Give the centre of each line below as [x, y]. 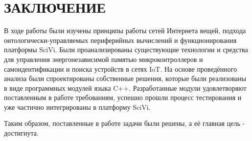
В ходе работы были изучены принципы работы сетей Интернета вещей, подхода [125, 30]
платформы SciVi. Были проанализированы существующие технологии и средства [126, 50]
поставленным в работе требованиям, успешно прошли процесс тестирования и [123, 97]
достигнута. [21, 133]
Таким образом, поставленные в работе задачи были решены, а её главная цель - [125, 123]
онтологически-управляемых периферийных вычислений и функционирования [120, 40]
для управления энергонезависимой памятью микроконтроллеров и [103, 59]
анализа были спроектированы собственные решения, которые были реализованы [125, 78]
